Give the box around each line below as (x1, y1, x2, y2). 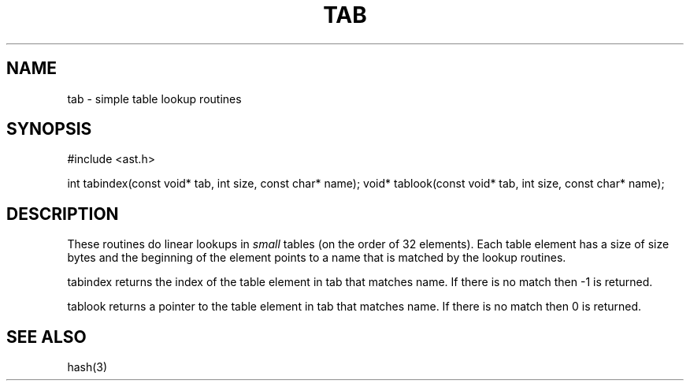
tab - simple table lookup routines (67, 91, 242, 106)
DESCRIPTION (6, 203, 119, 224)
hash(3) (67, 360, 108, 374)
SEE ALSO (6, 326, 87, 347)
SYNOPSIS (6, 119, 92, 140)
